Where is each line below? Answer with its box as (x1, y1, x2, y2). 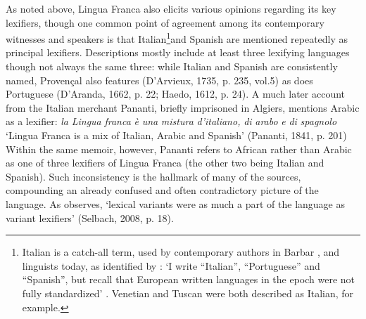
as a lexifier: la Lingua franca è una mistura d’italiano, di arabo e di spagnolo (6, 114, 337, 129)
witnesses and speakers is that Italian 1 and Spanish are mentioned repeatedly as (6, 30, 348, 46)
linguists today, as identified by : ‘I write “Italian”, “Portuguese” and (22, 258, 320, 273)
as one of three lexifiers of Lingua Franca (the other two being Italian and (6, 155, 324, 170)
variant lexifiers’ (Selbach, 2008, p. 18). (6, 210, 174, 225)
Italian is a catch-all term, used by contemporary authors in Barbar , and (22, 245, 340, 259)
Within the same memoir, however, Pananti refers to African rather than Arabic (6, 141, 352, 156)
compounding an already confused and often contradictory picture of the (6, 183, 319, 197)
